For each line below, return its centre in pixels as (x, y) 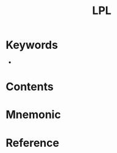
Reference (32, 143)
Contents (30, 87)
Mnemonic (34, 115)
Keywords (32, 45)
